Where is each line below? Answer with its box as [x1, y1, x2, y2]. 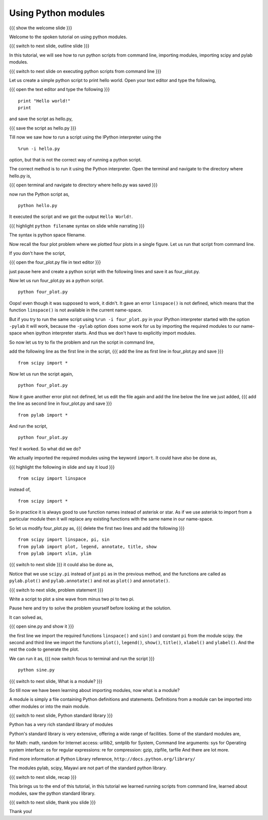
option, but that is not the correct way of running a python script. [9, 157, 142, 163]
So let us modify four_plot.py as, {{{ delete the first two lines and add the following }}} [9, 525, 185, 531]
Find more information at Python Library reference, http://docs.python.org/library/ [9, 756, 196, 762]
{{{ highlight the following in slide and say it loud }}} [9, 464, 115, 470]
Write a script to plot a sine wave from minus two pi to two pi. [9, 596, 134, 602]
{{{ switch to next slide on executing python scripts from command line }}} [9, 68, 161, 74]
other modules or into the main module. [9, 703, 90, 709]
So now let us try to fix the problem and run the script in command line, [9, 339, 155, 345]
